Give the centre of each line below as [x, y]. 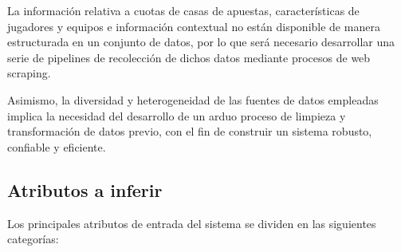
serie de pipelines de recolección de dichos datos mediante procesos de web [189, 57]
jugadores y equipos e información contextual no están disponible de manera [194, 26]
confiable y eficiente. [57, 146]
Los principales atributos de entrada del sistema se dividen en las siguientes [192, 223]
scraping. [29, 73]
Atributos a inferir [85, 189]
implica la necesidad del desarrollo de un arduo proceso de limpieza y [177, 115]
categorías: [33, 239]
